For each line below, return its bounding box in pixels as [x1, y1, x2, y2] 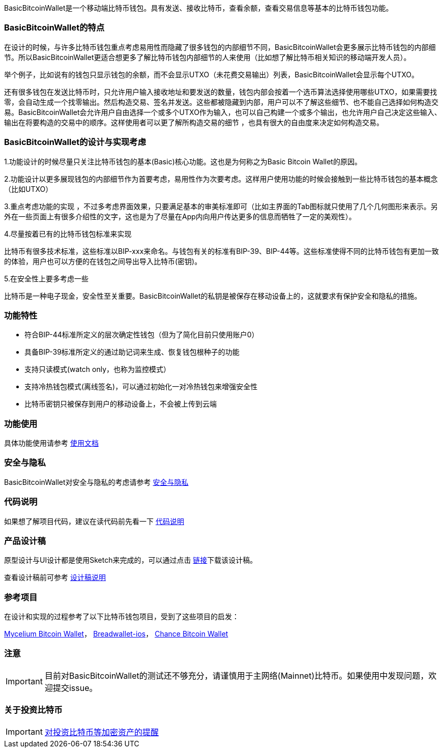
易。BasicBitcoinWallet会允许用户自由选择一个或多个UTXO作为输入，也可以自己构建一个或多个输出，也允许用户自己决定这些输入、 [4, 107, 441, 117]
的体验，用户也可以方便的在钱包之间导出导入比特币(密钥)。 [4, 256, 202, 266]
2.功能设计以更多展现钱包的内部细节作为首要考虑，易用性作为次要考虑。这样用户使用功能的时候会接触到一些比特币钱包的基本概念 [4, 174, 438, 183]
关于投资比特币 [4, 705, 63, 715]
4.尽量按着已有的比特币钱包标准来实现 [4, 229, 132, 238]
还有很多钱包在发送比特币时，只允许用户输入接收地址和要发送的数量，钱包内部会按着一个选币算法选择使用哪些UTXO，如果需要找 [4, 87, 437, 96]
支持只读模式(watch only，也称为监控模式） [24, 365, 171, 374]
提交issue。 [52, 682, 98, 693]
